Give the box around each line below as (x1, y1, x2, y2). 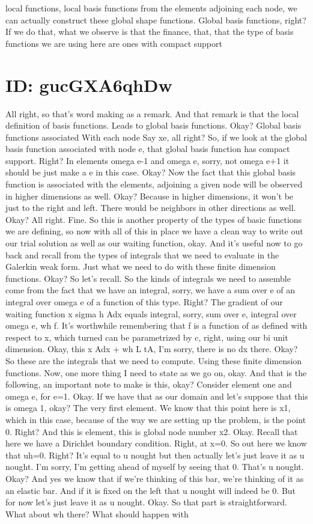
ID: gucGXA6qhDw (5, 72, 172, 97)
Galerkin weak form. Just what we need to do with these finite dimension (5, 260, 276, 273)
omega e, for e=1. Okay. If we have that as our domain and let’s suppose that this (5, 389, 308, 402)
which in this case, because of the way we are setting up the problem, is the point (5, 413, 306, 425)
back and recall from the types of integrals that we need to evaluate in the (5, 248, 279, 261)
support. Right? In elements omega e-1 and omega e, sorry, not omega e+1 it (5, 154, 290, 166)
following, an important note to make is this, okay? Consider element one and (5, 378, 292, 391)
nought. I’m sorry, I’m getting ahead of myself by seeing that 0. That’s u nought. (5, 460, 304, 473)
